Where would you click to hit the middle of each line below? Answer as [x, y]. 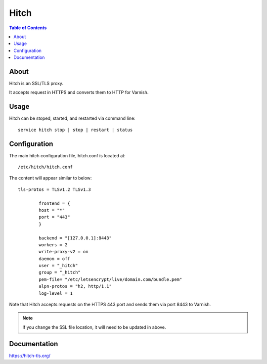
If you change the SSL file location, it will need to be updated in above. [94, 327]
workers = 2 [53, 245]
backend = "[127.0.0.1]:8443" [75, 238]
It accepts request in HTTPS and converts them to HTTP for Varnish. [79, 92]
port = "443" [54, 217]
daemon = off [54, 259]
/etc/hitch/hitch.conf [45, 167]
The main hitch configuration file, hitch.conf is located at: [67, 155]
